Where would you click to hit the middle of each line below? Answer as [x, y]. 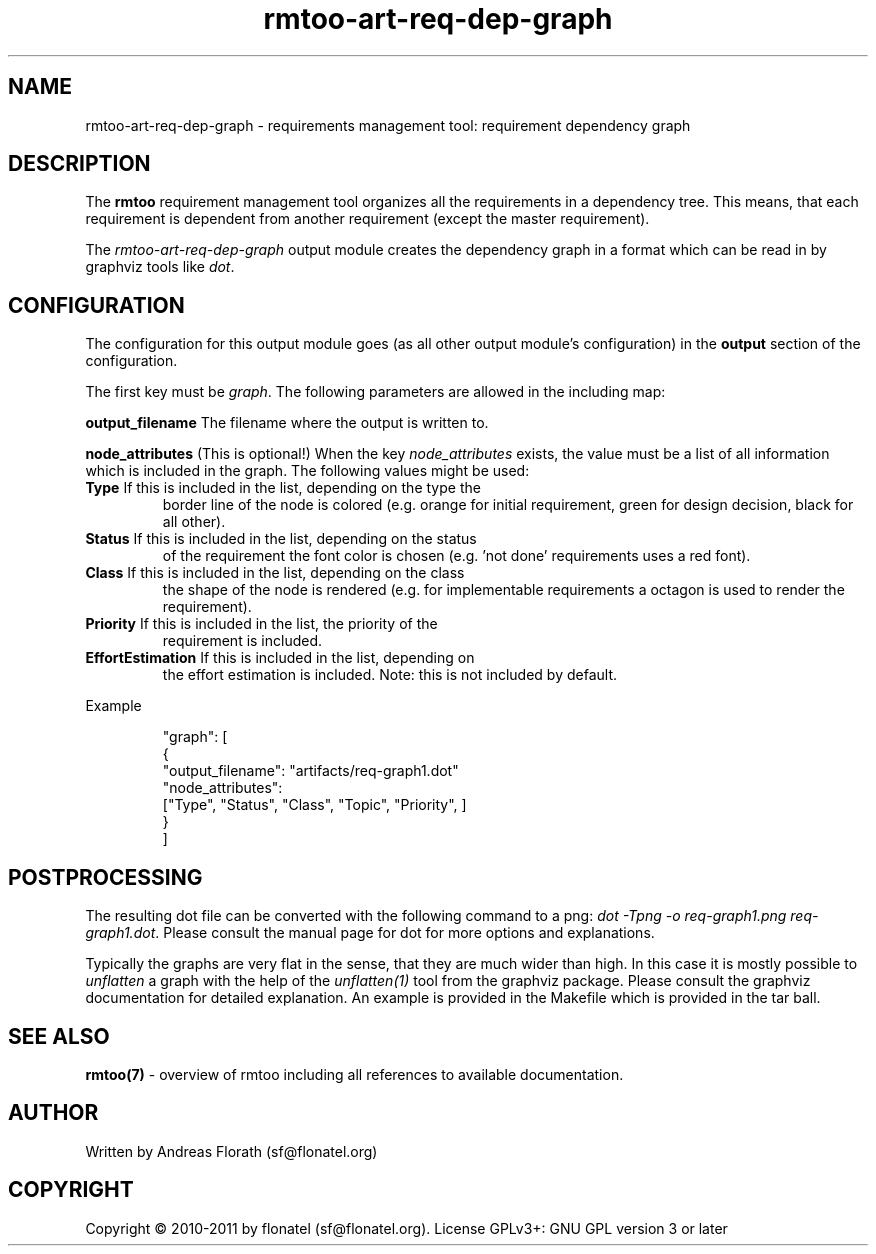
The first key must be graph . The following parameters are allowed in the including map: [375, 392]
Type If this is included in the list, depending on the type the [283, 488]
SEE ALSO [59, 1036]
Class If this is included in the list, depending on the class [275, 573]
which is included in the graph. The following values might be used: [307, 471]
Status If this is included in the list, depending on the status [281, 539]
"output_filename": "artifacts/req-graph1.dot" [310, 771]
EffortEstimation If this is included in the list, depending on [280, 658]
